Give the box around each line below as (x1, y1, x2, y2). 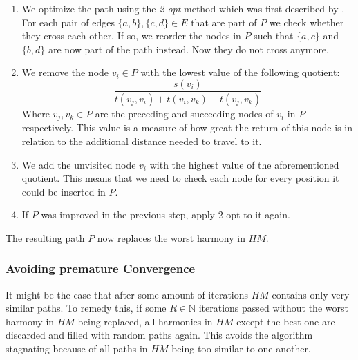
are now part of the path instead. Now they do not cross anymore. (48, 41, 329, 56)
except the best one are (236, 314, 335, 328)
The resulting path (6, 230, 85, 245)
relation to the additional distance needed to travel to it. (21, 133, 262, 148)
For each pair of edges (21, 15, 115, 29)
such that (254, 28, 294, 43)
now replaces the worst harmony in (97, 230, 245, 245)
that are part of (191, 15, 257, 29)
